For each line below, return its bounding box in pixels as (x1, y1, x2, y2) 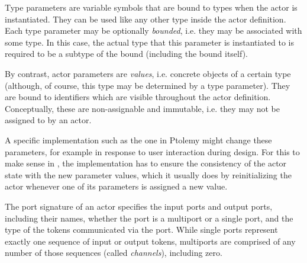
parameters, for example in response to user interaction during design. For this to (5, 145, 300, 158)
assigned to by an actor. (5, 114, 92, 126)
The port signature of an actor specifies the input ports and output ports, (5, 200, 273, 212)
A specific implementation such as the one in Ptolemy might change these (5, 133, 272, 146)
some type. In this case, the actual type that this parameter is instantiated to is (5, 36, 295, 48)
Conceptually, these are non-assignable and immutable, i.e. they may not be (5, 102, 280, 114)
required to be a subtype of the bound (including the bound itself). (5, 47, 248, 60)
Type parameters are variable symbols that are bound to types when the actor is (5, 1, 298, 13)
